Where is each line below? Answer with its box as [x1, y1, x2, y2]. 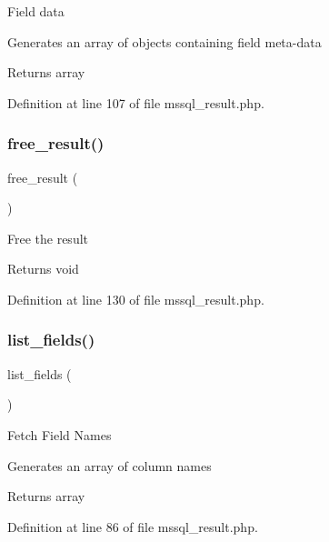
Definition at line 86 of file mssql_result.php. [7, 517, 258, 536]
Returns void [7, 259, 79, 278]
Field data [7, 2, 65, 20]
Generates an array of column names [7, 456, 212, 475]
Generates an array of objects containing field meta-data [7, 32, 322, 51]
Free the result [7, 228, 89, 247]
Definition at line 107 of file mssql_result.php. [7, 93, 264, 112]
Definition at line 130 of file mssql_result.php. [7, 289, 264, 308]
